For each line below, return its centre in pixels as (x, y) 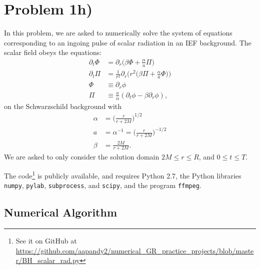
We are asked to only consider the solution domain (82, 157)
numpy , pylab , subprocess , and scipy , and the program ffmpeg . (103, 185)
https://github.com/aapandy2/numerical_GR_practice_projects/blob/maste (135, 250)
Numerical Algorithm (61, 212)
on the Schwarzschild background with (63, 106)
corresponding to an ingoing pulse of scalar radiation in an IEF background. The (128, 42)
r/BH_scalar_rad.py (48, 260)
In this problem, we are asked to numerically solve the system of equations (118, 33)
